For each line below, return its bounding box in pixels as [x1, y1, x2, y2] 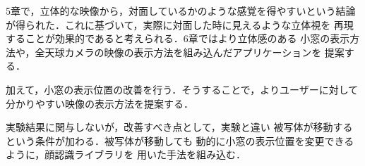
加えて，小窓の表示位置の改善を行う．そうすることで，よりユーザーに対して [6, 82, 359, 96]
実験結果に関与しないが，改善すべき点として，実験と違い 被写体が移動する [6, 120, 353, 134]
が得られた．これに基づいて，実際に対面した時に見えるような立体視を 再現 [6, 17, 354, 32]
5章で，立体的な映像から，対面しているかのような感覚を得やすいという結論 [6, 4, 356, 18]
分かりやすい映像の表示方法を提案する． [6, 96, 193, 110]
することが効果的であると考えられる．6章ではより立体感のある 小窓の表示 [6, 31, 350, 46]
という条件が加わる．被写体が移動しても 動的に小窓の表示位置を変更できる [6, 133, 354, 148]
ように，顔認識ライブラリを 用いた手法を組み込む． [6, 147, 246, 162]
